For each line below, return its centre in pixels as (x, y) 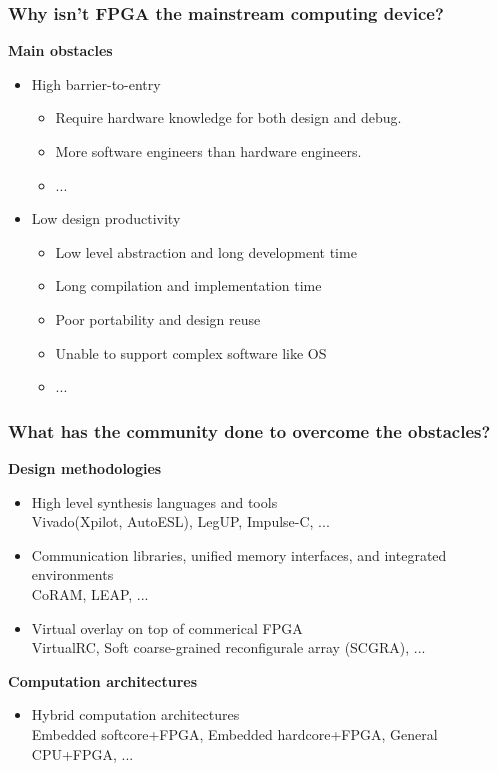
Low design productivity (106, 218)
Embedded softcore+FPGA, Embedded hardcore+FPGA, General (234, 733)
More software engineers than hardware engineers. (208, 151)
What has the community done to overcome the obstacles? (249, 430)
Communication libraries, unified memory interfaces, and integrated (239, 554)
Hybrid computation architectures (135, 714)
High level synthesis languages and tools (154, 501)
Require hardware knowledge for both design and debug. (228, 117)
